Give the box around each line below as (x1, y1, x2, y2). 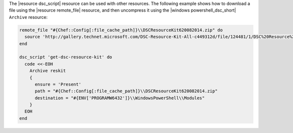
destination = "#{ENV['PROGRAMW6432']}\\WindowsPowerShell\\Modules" (35, 95, 205, 100)
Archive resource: (9, 14, 48, 20)
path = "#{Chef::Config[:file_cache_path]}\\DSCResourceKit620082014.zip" (35, 88, 218, 94)
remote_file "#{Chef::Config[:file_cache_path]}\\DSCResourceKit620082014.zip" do (19, 27, 223, 33)
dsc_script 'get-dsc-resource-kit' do (19, 54, 112, 60)
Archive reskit (29, 68, 66, 74)
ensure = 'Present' (35, 82, 82, 87)
